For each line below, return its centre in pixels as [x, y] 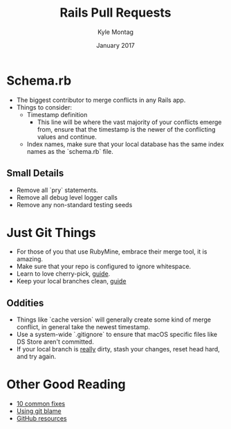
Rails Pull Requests [115, 13]
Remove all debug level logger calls [67, 197]
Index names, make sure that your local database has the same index [125, 144]
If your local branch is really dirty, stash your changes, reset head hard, [118, 349]
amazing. [29, 259]
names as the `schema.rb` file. [70, 151]
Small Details [35, 174]
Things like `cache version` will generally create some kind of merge [114, 319]
